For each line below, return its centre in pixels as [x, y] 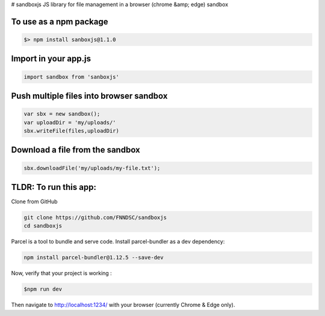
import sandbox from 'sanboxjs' [72, 77]
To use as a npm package [60, 21]
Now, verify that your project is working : [62, 273]
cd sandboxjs [43, 226]
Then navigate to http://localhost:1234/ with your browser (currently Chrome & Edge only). [123, 305]
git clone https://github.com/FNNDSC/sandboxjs [95, 218]
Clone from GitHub [34, 201]
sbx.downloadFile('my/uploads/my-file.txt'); [92, 168]
